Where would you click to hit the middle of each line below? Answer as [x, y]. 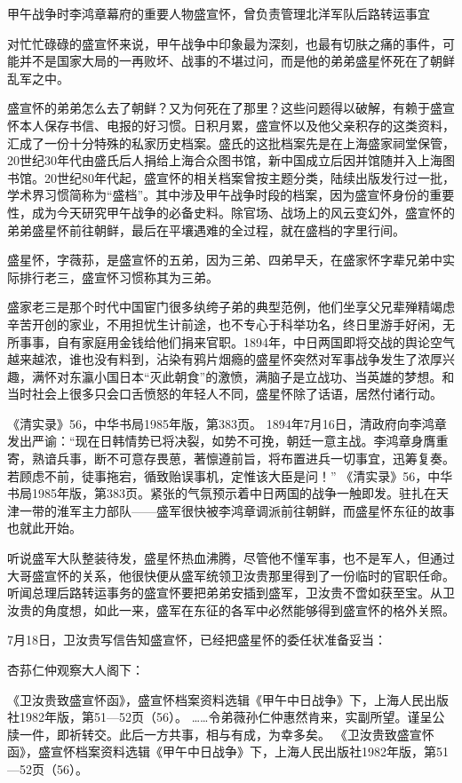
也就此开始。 [44, 528]
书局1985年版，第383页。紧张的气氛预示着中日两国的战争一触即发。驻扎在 [222, 493]
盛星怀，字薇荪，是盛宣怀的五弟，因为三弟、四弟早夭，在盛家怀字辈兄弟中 [225, 260]
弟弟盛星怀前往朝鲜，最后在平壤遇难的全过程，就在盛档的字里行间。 [206, 229]
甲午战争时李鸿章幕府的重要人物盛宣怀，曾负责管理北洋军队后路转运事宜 [219, 13]
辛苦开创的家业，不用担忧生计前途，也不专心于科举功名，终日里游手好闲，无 [231, 324]
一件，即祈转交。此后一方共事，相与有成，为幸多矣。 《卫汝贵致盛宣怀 [227, 734]
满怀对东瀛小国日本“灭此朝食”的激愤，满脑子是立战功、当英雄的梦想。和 [243, 376]
